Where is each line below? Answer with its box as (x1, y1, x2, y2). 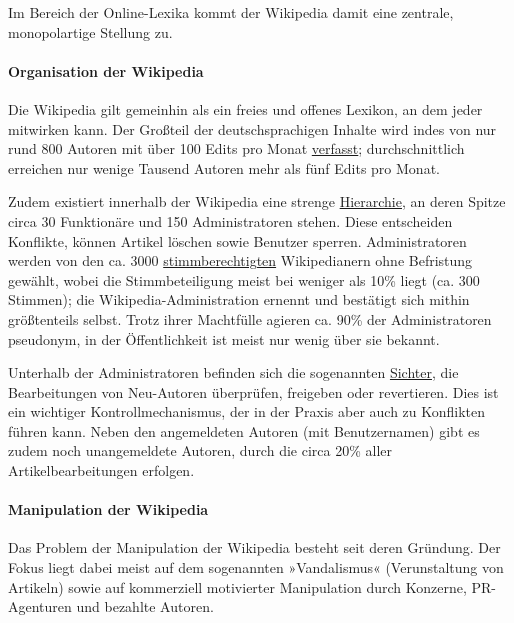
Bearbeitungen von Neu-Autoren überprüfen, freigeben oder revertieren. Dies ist (8, 381, 499, 402)
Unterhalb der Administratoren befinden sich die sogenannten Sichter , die (8, 362, 459, 383)
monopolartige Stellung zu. (8, 21, 173, 42)
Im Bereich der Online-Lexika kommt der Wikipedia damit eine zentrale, (8, 2, 454, 22)
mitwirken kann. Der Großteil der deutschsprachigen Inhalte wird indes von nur (8, 118, 497, 139)
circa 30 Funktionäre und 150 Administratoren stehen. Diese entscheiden (8, 210, 453, 231)
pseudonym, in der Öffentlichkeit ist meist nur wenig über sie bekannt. (8, 328, 440, 349)
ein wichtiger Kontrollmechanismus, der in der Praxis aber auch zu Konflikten (8, 401, 486, 422)
